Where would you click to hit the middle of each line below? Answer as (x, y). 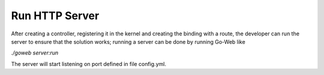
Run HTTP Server (55, 16)
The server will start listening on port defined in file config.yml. (89, 64)
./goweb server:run (35, 53)
